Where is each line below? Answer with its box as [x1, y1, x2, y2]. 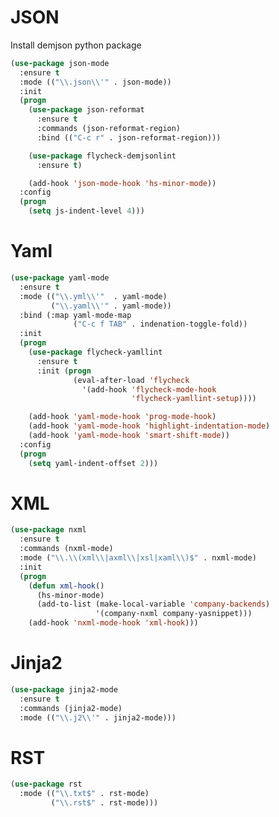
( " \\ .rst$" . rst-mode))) [50, 798, 159, 808]
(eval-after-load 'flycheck [73, 375, 190, 385]
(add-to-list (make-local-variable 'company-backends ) [36, 599, 271, 610]
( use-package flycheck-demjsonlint [28, 151, 177, 161]
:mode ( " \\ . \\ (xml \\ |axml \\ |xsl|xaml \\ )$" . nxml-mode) [19, 553, 257, 563]
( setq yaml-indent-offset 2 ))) [28, 458, 159, 468]
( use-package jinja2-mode [10, 685, 118, 695]
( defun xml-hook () [28, 581, 105, 591]
